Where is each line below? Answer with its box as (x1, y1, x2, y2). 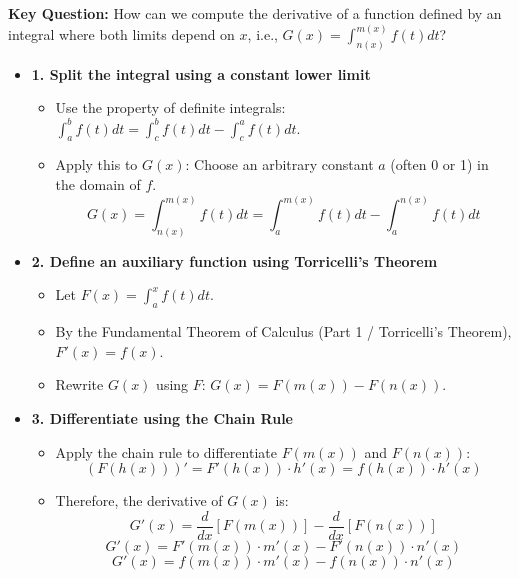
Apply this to (55, 154, 138, 175)
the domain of (55, 173, 141, 194)
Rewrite (55, 374, 104, 395)
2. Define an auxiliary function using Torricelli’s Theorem (31, 250, 438, 271)
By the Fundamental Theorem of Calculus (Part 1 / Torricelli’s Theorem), (55, 321, 512, 342)
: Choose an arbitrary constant (185, 154, 374, 175)
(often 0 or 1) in (390, 154, 489, 175)
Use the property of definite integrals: (55, 97, 286, 118)
